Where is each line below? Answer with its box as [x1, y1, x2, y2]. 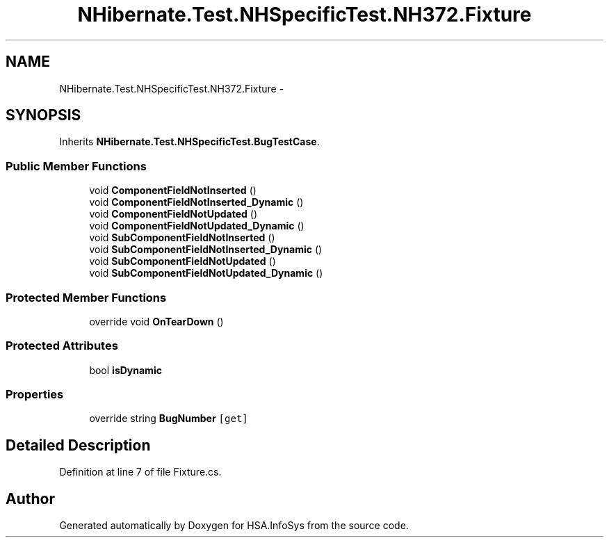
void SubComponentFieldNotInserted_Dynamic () [89, 243, 323, 256]
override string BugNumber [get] [89, 412, 248, 425]
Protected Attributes [6, 339, 118, 353]
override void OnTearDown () [89, 315, 224, 327]
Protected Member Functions [6, 290, 167, 305]
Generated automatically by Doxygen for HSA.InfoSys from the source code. [59, 519, 409, 532]
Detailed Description [6, 436, 151, 454]
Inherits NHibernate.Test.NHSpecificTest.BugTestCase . [59, 136, 320, 148]
